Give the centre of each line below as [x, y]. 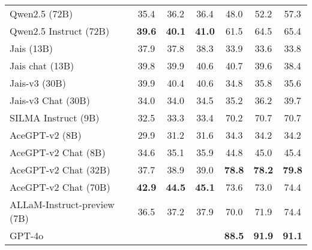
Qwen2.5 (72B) [41, 13]
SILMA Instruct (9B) [55, 118]
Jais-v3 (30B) [38, 83]
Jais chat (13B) [42, 65]
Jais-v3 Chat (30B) [50, 100]
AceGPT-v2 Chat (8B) [58, 152]
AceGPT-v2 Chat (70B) [60, 187]
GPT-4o [27, 235]
